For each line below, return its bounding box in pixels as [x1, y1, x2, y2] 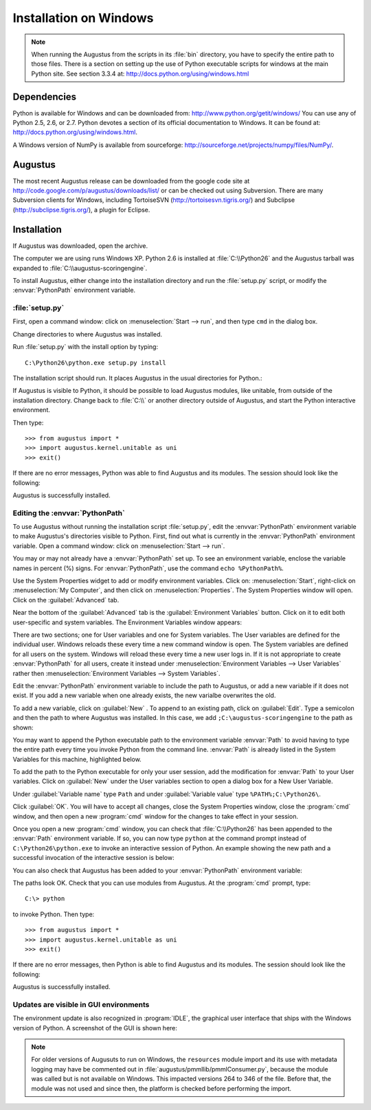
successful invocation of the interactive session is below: [12, 854, 175, 862]
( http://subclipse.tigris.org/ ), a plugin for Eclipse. [12, 205, 150, 214]
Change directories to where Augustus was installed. [12, 330, 163, 338]
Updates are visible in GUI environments [12, 999, 150, 1009]
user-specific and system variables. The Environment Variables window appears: [12, 618, 242, 626]
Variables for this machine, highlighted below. [12, 755, 142, 763]
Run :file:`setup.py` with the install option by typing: [12, 343, 158, 351]
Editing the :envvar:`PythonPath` [12, 508, 125, 518]
